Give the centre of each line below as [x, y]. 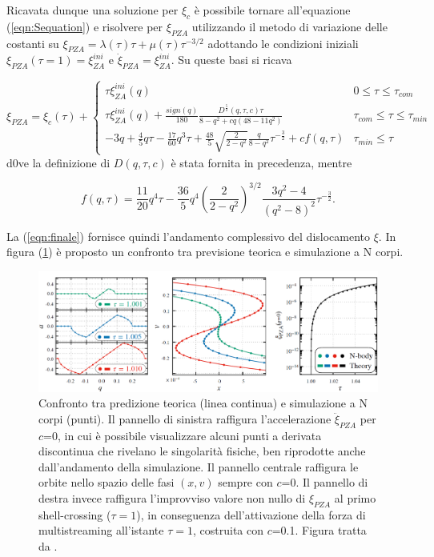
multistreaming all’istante [101, 530]
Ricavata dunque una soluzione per [92, 10]
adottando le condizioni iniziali [283, 43]
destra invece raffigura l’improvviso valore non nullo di [172, 498]
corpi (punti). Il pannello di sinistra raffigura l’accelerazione [185, 418]
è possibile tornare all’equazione [272, 10]
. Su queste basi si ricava [231, 60]
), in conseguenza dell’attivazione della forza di [251, 514]
